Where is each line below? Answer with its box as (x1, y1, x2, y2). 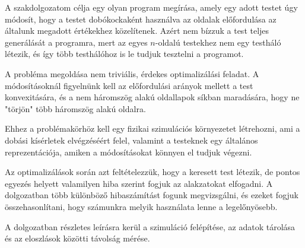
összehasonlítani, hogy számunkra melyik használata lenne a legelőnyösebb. (5, 200, 278, 212)
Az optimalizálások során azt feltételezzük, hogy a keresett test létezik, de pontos (5, 166, 300, 178)
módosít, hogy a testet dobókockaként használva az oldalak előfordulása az (5, 12, 277, 25)
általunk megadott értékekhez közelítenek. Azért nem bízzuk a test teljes (5, 24, 269, 37)
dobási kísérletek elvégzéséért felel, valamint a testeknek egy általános (5, 133, 258, 146)
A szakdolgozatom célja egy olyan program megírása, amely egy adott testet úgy (5, 1, 298, 13)
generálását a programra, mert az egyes (5, 36, 148, 48)
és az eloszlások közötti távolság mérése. (5, 232, 150, 244)
